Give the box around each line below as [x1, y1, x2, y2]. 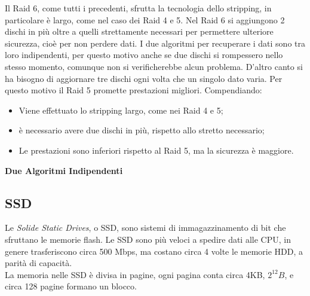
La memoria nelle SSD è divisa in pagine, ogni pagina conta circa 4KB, [5, 268, 265, 280]
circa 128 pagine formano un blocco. [5, 280, 137, 292]
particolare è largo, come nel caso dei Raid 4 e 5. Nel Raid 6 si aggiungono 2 [5, 13, 285, 26]
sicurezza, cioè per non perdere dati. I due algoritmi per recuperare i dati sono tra [5, 36, 305, 49]
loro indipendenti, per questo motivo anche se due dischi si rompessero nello [5, 48, 283, 61]
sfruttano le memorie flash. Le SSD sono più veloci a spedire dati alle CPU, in [5, 233, 291, 245]
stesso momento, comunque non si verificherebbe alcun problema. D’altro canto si [5, 60, 303, 72]
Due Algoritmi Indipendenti [5, 164, 123, 176]
